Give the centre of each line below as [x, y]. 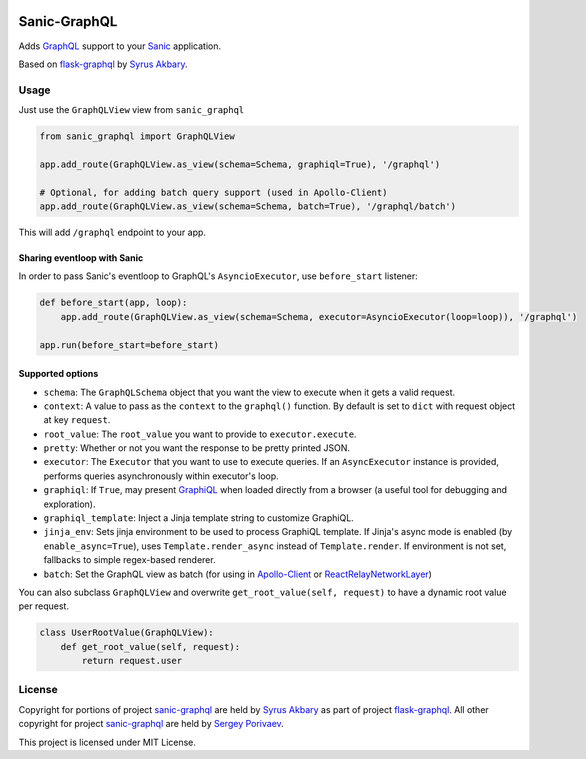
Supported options [58, 374]
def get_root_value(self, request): [150, 646]
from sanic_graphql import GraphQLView [137, 136]
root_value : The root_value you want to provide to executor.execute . [200, 434]
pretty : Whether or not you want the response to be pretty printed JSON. [196, 448]
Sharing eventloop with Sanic [81, 257]
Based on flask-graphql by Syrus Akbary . [103, 64]
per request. [44, 606]
